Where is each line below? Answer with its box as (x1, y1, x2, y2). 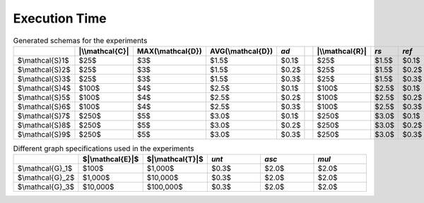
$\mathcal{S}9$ (17, 129, 71, 139)
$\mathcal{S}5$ (17, 92, 71, 102)
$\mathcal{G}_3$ (17, 182, 74, 192)
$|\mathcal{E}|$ (82, 154, 139, 164)
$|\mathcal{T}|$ (146, 154, 204, 164)
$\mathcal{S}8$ (17, 120, 71, 130)
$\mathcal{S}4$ (17, 83, 71, 93)
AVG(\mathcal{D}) (209, 46, 273, 56)
